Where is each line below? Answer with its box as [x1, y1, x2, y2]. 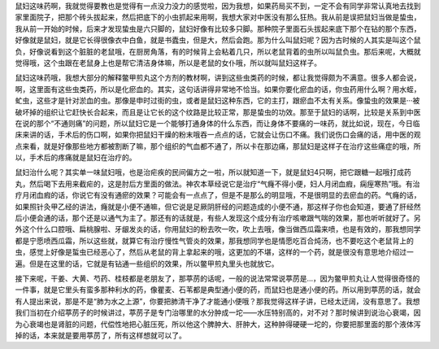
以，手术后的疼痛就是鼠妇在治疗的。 [15, 153, 137, 163]
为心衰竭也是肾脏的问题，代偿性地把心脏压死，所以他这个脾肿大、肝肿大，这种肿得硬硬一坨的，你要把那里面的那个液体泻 [15, 319, 421, 329]
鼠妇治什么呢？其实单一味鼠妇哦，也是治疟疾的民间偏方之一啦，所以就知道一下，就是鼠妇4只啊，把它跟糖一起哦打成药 [15, 168, 412, 177]
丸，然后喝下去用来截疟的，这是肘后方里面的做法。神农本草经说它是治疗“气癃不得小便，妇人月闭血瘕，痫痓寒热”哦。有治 [15, 179, 420, 189]
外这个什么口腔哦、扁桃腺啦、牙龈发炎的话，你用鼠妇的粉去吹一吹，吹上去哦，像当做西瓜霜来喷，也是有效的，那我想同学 [15, 225, 421, 234]
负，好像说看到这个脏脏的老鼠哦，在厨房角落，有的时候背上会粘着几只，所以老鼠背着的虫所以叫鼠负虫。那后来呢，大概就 [15, 46, 421, 56]
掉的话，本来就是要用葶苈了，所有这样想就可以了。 [15, 330, 186, 340]
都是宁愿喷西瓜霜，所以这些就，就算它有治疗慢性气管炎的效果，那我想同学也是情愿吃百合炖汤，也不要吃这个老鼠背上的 [15, 236, 414, 246]
